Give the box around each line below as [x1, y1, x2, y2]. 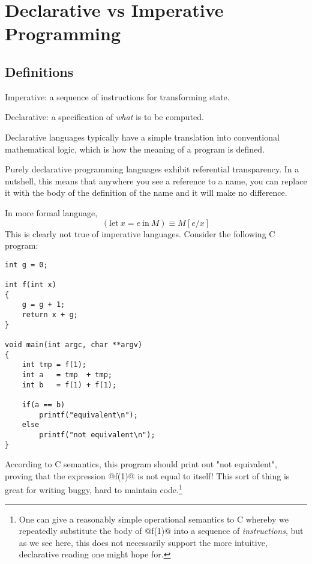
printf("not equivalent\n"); [39, 430, 155, 439]
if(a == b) [22, 400, 65, 409]
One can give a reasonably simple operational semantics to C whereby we [19, 512, 289, 525]
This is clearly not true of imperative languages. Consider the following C [5, 227, 275, 240]
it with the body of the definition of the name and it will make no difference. [5, 186, 287, 199]
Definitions [5, 62, 74, 80]
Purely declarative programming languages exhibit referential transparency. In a [5, 163, 299, 175]
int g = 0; [5, 260, 48, 269]
